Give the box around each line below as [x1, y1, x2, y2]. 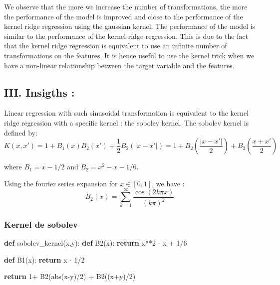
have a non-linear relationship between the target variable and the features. [4, 60, 235, 70]
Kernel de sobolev [4, 218, 78, 230]
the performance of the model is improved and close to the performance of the [4, 11, 243, 21]
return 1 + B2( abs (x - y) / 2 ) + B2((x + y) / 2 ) [4, 271, 136, 282]
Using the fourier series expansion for [4, 178, 118, 188]
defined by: [4, 127, 37, 138]
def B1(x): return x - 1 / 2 [4, 254, 85, 265]
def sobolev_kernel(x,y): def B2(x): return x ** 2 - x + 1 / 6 [4, 238, 187, 248]
